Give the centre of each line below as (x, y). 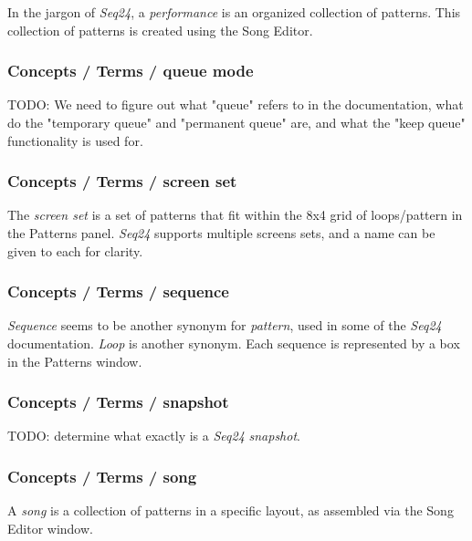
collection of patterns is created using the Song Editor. (160, 30)
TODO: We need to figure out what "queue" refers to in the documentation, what (236, 104)
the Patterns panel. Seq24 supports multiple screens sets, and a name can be (221, 233)
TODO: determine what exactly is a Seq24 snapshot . (154, 436)
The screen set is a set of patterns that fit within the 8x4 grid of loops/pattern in (235, 215)
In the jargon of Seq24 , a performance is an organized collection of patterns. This (234, 12)
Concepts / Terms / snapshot (118, 402)
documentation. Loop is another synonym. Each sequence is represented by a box (234, 343)
